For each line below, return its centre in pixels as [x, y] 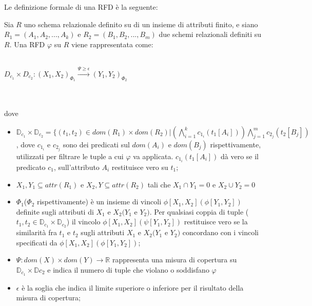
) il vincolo [83, 222]
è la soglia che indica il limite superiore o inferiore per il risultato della [133, 287]
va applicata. [153, 156]
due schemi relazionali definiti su [210, 34]
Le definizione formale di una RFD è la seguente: [81, 7]
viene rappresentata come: [112, 44]
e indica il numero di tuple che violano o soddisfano [128, 269]
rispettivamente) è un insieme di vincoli [99, 202]
